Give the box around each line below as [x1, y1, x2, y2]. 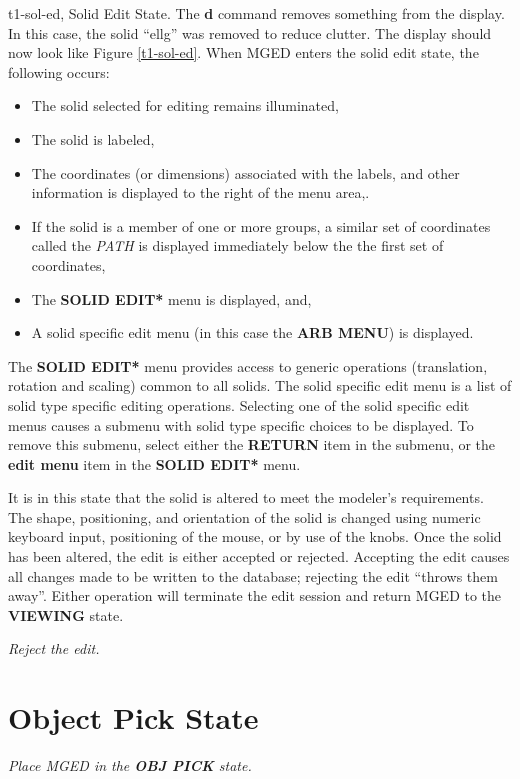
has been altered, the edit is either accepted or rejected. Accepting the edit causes [8, 546, 510, 567]
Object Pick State [8, 697, 259, 738]
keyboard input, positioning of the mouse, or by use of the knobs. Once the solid [8, 526, 502, 547]
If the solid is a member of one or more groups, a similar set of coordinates [31, 215, 491, 236]
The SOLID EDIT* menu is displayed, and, [31, 288, 312, 309]
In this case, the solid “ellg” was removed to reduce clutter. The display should [8, 22, 492, 43]
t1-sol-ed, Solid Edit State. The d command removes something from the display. [8, 3, 505, 23]
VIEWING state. [8, 604, 124, 625]
